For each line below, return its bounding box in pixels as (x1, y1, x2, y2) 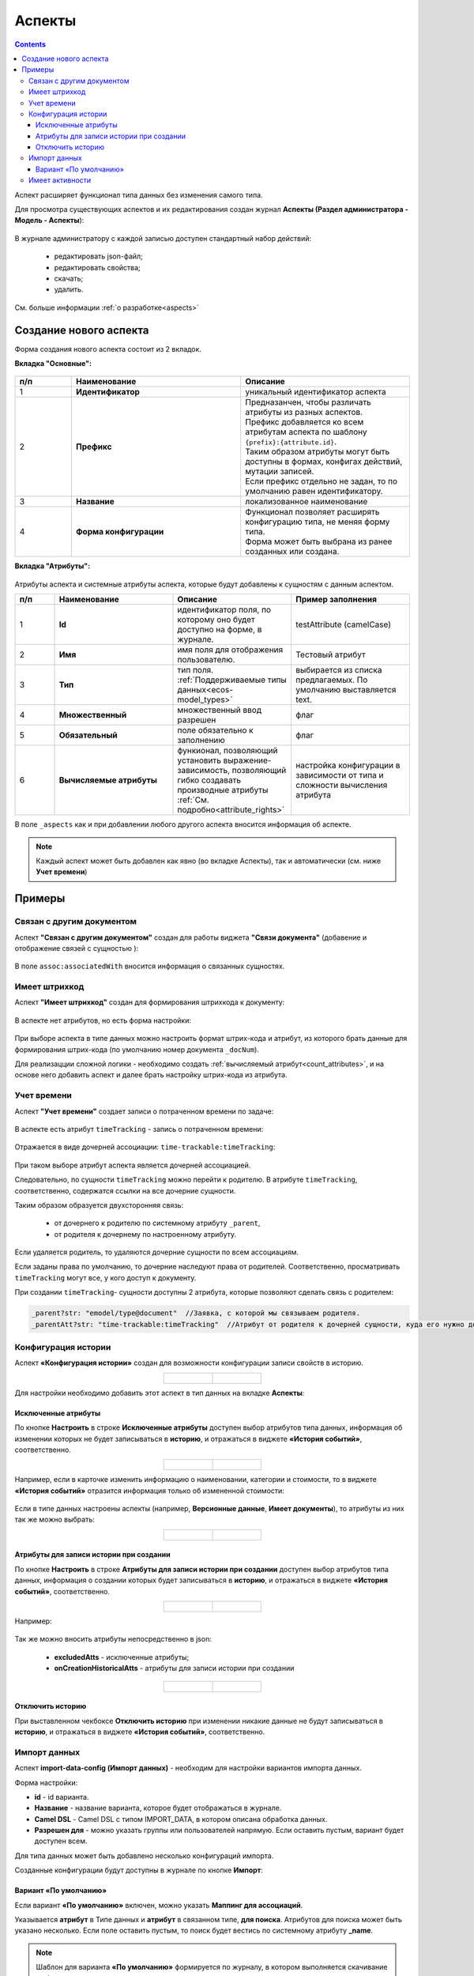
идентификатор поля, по (177, 605, 272, 616)
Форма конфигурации (75, 526, 164, 537)
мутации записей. (245, 466, 314, 477)
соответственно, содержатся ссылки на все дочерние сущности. (14, 1186, 236, 1195)
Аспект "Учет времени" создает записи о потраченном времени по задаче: (14, 1107, 274, 1116)
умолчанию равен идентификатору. (245, 486, 383, 497)
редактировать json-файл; (54, 251, 144, 261)
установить (177, 755, 221, 766)
